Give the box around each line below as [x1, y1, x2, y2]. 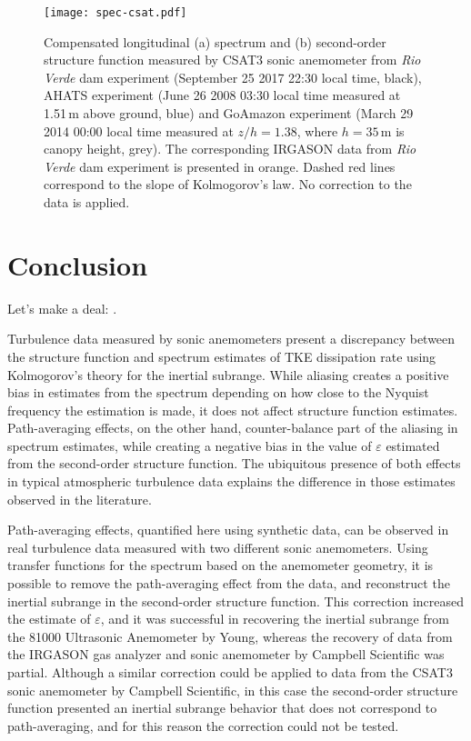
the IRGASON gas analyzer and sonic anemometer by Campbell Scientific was [7, 645, 445, 664]
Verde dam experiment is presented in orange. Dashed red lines [44, 156, 396, 175]
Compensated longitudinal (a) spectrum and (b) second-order [44, 32, 386, 51]
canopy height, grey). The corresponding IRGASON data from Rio [44, 139, 416, 158]
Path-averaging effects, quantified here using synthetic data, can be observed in [7, 520, 449, 539]
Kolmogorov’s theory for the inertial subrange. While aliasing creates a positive [7, 365, 449, 384]
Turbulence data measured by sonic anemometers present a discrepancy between [7, 329, 456, 348]
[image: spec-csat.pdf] [44, 6, 187, 19]
